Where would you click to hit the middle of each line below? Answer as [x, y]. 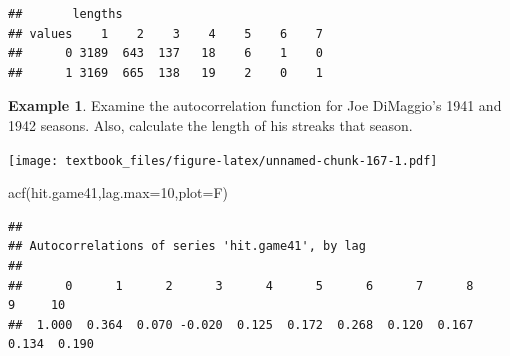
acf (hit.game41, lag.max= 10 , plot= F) [118, 192]
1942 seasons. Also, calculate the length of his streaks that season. [210, 124]
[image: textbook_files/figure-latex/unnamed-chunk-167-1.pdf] [223, 160]
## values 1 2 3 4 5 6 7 [165, 33]
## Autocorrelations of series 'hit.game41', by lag [187, 246]
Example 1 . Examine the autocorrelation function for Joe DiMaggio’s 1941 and [255, 105]
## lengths [65, 14]
